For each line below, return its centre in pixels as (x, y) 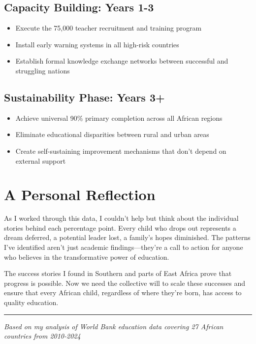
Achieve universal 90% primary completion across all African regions (119, 118)
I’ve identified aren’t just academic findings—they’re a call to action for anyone (124, 247)
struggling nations (43, 70)
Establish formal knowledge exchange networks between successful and (122, 61)
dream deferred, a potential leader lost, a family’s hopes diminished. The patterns (127, 237)
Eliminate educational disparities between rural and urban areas (112, 134)
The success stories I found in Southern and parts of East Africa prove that (118, 273)
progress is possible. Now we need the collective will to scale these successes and (125, 283)
